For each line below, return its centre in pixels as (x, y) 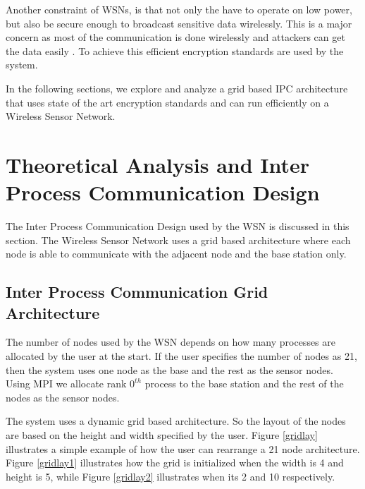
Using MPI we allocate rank (66, 384)
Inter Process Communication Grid (137, 292)
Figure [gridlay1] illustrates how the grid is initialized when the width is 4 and (175, 463)
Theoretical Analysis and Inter (158, 164)
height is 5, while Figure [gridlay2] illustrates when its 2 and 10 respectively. (171, 476)
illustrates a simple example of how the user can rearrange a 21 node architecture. (183, 448)
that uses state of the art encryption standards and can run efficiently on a (167, 102)
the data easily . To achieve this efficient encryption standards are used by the (175, 50)
